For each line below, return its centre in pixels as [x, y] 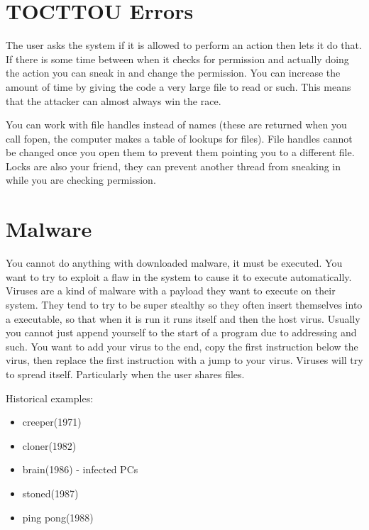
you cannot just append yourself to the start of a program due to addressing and [181, 332]
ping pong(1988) [58, 517]
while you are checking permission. [81, 180]
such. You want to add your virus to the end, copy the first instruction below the [182, 346]
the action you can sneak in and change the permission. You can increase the [173, 73]
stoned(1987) [50, 493]
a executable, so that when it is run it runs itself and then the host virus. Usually [183, 318]
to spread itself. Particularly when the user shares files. [125, 374]
